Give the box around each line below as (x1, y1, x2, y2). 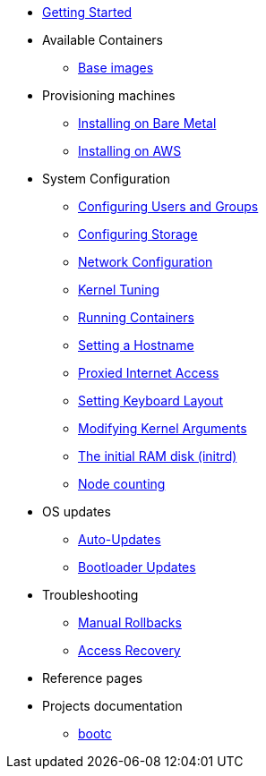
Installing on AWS (78, 143, 182, 158)
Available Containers (42, 32, 163, 47)
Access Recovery (78, 643, 181, 658)
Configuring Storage (78, 226, 198, 242)
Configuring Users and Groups (78, 199, 259, 214)
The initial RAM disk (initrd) (78, 448, 237, 464)
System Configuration (42, 171, 171, 186)
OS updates (42, 504, 111, 519)
